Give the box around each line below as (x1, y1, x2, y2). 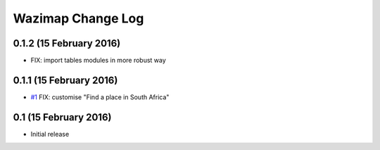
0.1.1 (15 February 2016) (13, 74, 118, 86)
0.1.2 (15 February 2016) (13, 37, 121, 49)
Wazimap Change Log (13, 11, 144, 26)
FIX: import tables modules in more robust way (30, 56, 167, 65)
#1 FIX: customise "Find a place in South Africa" (30, 92, 170, 101)
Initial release (30, 130, 70, 138)
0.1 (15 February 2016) (13, 111, 112, 123)
